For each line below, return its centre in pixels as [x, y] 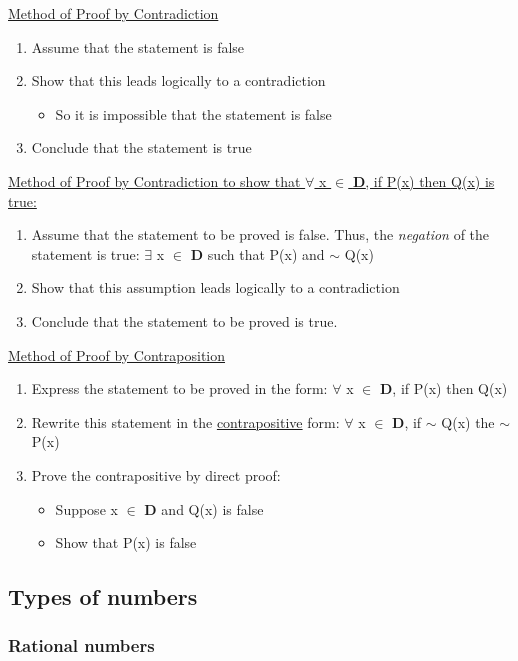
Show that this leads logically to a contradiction [178, 80]
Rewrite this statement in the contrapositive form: [185, 421]
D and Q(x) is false [204, 508]
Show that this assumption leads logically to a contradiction [215, 287]
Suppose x [86, 508]
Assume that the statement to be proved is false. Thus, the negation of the [260, 234]
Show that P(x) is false [126, 542]
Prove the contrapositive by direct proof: [156, 474]
